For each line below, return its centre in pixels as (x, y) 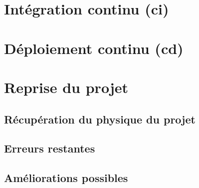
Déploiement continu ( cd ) (94, 48)
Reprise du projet (66, 87)
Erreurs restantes (50, 148)
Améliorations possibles (66, 178)
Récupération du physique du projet (100, 119)
